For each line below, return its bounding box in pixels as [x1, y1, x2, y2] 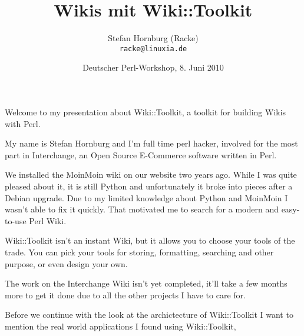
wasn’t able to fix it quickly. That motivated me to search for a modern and [5, 203, 279, 215]
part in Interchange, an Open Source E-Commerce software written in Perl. [5, 148, 277, 161]
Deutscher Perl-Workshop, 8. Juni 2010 [82, 61, 224, 74]
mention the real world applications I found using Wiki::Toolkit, [5, 320, 236, 332]
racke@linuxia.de [119, 44, 187, 53]
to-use [5, 214, 27, 227]
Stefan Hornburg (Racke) [108, 32, 199, 44]
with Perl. [5, 117, 41, 129]
